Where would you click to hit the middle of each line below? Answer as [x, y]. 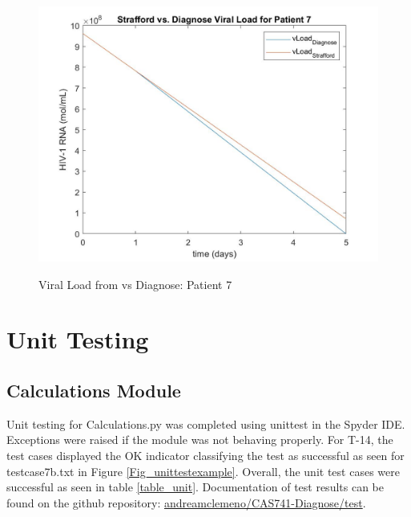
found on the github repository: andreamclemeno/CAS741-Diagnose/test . [186, 502]
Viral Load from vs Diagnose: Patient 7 [135, 284]
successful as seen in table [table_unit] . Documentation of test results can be [195, 487]
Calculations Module [94, 390]
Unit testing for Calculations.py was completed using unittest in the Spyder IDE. [206, 423]
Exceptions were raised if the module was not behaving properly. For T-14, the [200, 440]
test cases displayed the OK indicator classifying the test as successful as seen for [205, 455]
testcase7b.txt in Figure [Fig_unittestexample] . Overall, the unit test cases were [203, 471]
